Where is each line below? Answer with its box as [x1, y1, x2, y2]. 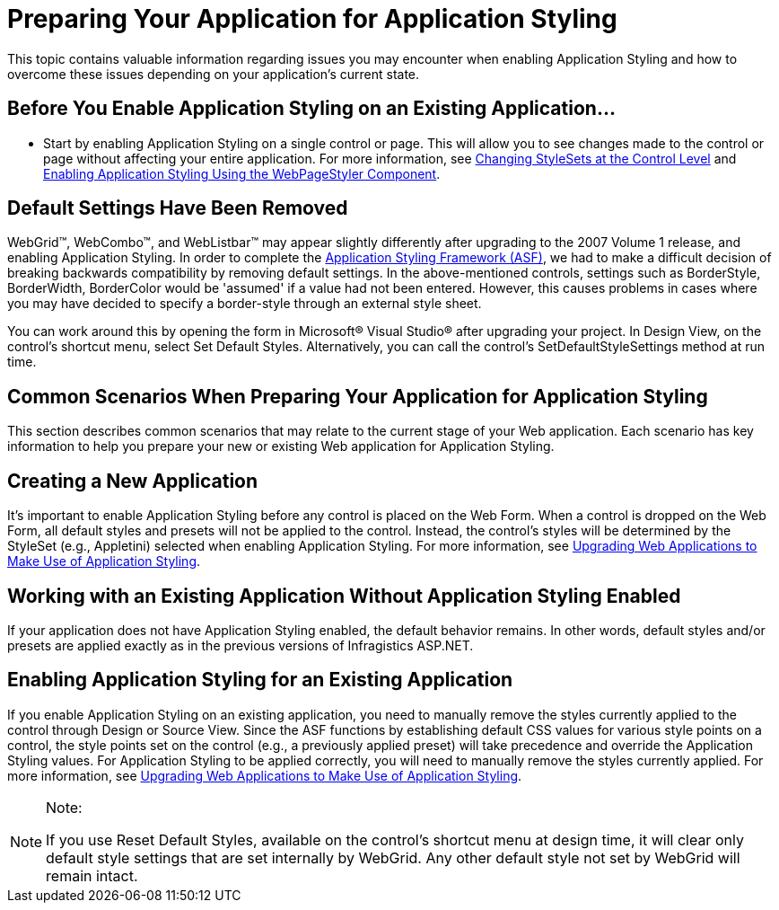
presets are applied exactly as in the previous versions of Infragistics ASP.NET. [7, 637, 474, 653]
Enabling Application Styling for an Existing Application [7, 668, 513, 692]
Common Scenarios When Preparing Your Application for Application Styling [7, 384, 708, 408]
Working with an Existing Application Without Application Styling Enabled [7, 584, 681, 607]
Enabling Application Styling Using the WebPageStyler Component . [43, 165, 441, 181]
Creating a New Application [7, 469, 258, 492]
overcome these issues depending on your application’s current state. [7, 66, 420, 82]
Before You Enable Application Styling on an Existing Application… [7, 97, 616, 120]
